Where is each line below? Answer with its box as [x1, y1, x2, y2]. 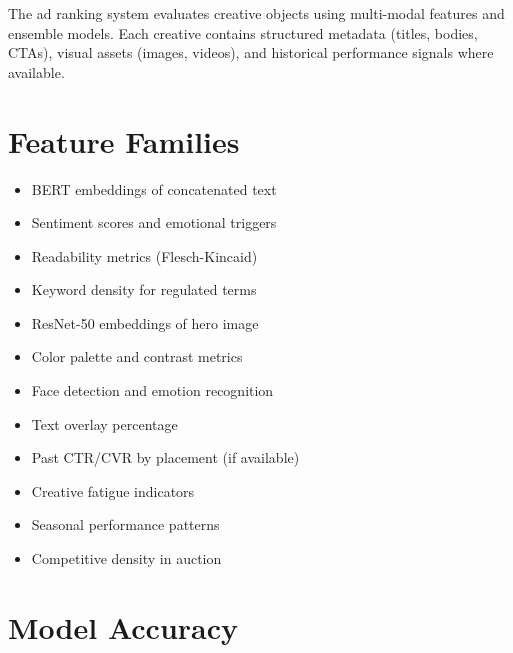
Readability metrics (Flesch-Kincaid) [31, 245, 258, 266]
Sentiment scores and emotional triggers [31, 212, 277, 233]
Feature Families [8, 120, 240, 161]
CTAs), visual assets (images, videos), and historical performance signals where [8, 42, 494, 63]
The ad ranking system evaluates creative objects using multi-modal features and [8, 3, 505, 23]
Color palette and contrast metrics [31, 346, 243, 367]
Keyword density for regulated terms [31, 279, 257, 300]
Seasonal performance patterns [31, 514, 220, 535]
